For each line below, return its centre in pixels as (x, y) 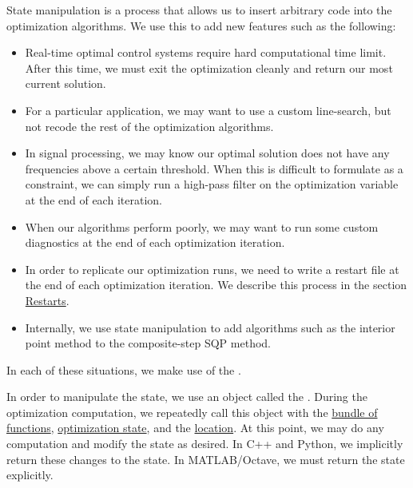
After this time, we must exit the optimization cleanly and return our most (209, 67)
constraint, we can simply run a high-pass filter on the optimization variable (212, 184)
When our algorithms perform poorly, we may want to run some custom (202, 226)
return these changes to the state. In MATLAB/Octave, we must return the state (206, 459)
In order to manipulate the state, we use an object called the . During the (187, 397)
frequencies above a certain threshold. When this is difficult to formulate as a (214, 168)
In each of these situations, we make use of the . (124, 369)
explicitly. (30, 475)
